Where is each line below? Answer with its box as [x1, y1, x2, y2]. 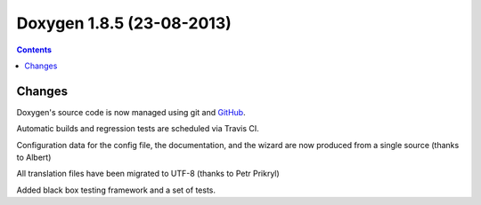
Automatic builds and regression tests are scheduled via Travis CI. [16, 123, 260, 134]
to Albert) [16, 152, 52, 163]
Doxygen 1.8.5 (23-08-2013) [16, 13, 232, 33]
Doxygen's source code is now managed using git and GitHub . [16, 106, 246, 117]
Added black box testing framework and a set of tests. [16, 185, 216, 195]
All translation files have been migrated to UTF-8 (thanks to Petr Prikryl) [16, 169, 280, 179]
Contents [16, 44, 53, 55]
